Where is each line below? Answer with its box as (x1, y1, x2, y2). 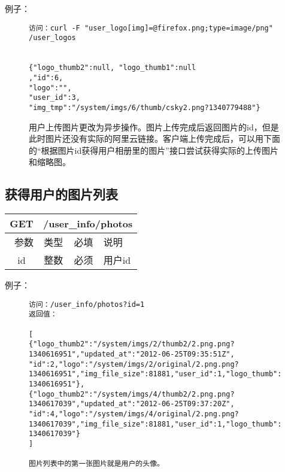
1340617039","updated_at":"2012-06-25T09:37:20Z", (29, 400, 235, 409)
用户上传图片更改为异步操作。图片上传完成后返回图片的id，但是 (29, 120, 279, 133)
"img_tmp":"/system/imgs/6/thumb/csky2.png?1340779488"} (29, 103, 260, 112)
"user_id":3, (29, 93, 80, 102)
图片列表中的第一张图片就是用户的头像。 (29, 459, 164, 468)
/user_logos (29, 34, 76, 42)
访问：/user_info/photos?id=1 (29, 300, 145, 309)
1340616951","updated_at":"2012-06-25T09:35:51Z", (29, 349, 235, 358)
